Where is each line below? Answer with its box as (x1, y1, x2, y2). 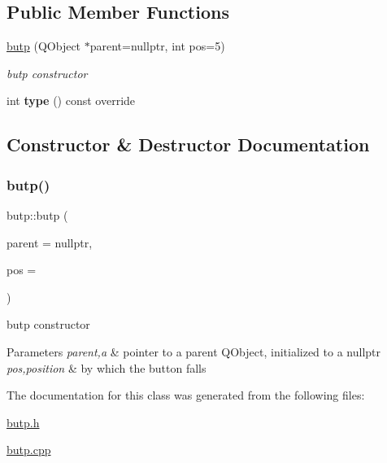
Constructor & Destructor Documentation (7, 132, 370, 157)
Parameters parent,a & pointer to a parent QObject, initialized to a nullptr (7, 343, 380, 360)
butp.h (7, 413, 40, 430)
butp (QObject (7, 37, 81, 55)
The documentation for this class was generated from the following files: (7, 387, 365, 404)
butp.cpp (7, 441, 51, 458)
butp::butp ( (7, 206, 68, 223)
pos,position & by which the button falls (7, 359, 207, 376)
